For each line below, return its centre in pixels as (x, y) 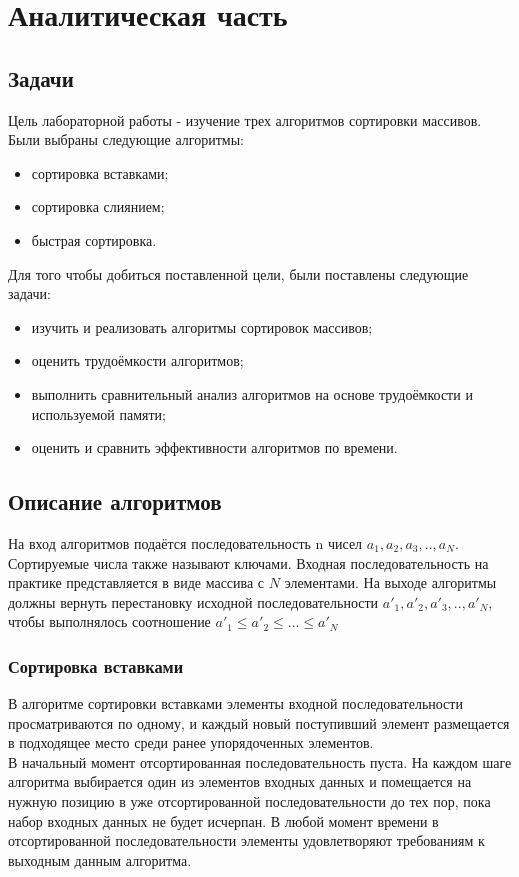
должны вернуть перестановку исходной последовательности (193, 601)
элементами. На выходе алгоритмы (390, 582)
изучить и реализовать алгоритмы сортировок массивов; (202, 326)
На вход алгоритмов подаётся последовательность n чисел (185, 542)
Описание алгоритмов (115, 501)
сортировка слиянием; (98, 206)
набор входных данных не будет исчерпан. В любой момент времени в (223, 820)
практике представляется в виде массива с (136, 582)
